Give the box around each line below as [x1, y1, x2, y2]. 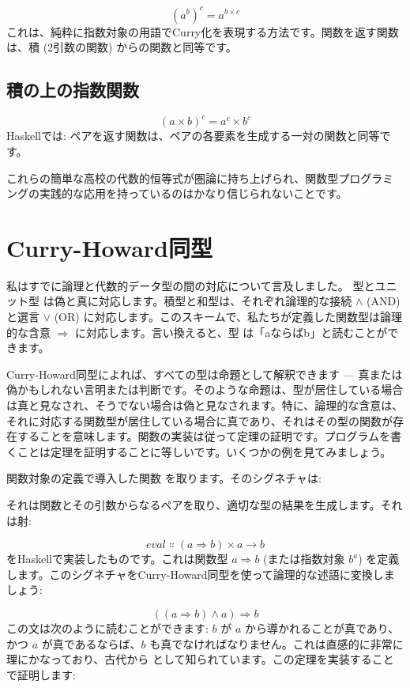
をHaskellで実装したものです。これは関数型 [6, 550, 228, 567]
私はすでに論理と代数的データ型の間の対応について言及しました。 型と [6, 277, 375, 293]
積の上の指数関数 [6, 77, 139, 102]
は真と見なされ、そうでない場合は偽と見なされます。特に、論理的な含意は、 [6, 397, 404, 414]
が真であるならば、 [41, 635, 141, 652]
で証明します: [6, 666, 76, 682]
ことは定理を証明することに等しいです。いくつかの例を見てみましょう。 [17, 443, 392, 459]
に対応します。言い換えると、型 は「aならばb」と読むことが [75, 323, 388, 340]
